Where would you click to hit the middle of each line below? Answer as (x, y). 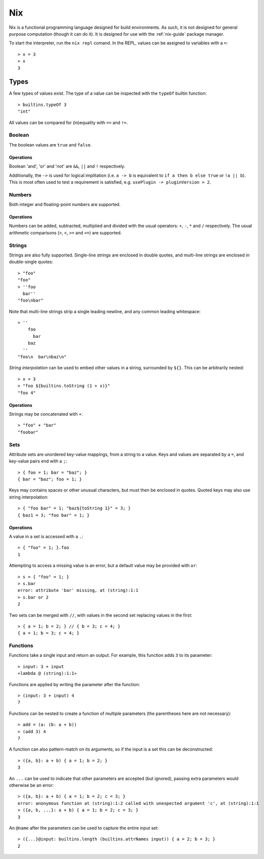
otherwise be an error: (31, 785)
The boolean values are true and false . (50, 145)
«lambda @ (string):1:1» (47, 673)
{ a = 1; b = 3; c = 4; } (49, 633)
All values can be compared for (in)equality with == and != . (68, 123)
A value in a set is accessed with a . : (46, 537)
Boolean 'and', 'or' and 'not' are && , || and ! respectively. (67, 167)
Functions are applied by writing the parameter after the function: (75, 684)
